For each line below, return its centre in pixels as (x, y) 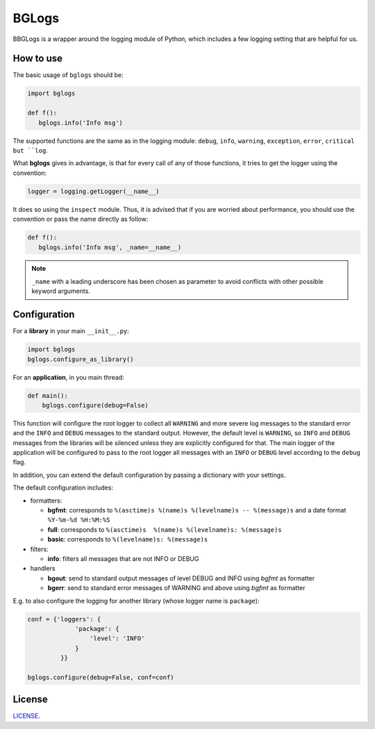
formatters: (46, 501)
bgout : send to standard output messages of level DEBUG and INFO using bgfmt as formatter (181, 578)
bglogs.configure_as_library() (81, 359)
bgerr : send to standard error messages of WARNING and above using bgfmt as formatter (176, 588)
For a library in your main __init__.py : (71, 331)
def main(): (48, 395)
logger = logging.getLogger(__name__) (93, 191)
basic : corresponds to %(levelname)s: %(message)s (128, 539)
